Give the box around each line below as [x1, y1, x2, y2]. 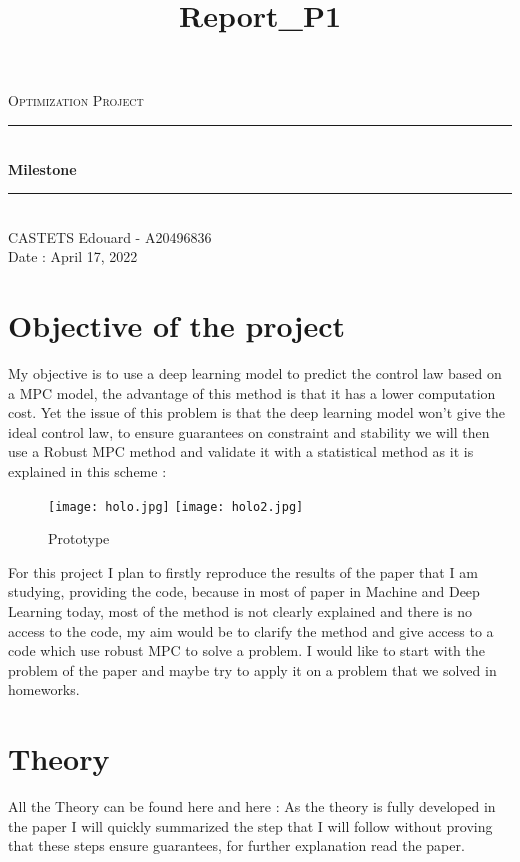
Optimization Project [8, 90, 144, 111]
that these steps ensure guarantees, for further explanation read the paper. [8, 835, 465, 856]
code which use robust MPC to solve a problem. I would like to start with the [8, 640, 485, 661]
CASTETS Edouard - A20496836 [8, 226, 212, 247]
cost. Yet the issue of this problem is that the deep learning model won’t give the [8, 402, 506, 423]
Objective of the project [8, 305, 346, 346]
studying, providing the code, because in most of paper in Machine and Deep [8, 581, 480, 602]
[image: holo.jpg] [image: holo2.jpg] [48, 499, 304, 514]
